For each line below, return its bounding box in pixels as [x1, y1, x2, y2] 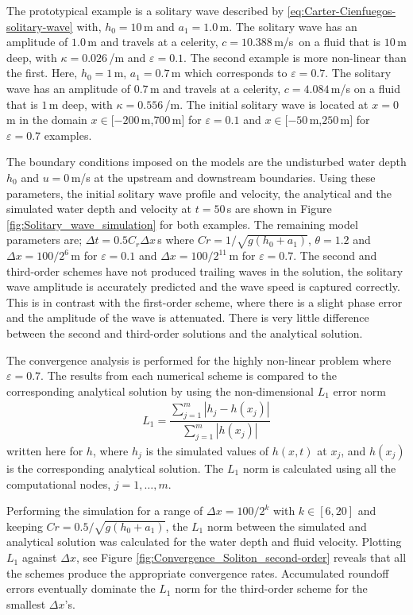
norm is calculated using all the [242, 459, 396, 476]
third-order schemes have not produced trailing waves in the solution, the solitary [6, 262, 403, 279]
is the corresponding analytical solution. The [6, 459, 224, 476]
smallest [6, 595, 46, 612]
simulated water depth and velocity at [6, 200, 192, 217]
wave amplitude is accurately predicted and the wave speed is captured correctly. [6, 278, 400, 295]
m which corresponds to [171, 64, 288, 81]
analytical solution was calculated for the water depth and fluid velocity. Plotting [6, 533, 402, 550]
